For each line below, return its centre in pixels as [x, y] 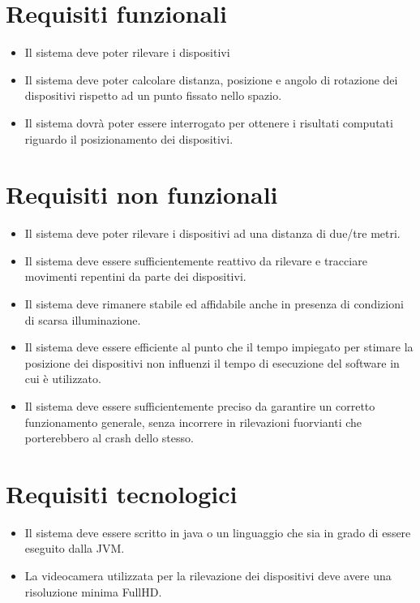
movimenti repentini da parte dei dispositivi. [135, 276]
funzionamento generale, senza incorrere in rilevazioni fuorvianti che [193, 422]
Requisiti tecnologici [122, 493]
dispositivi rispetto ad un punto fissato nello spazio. [153, 95]
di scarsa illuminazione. [83, 319]
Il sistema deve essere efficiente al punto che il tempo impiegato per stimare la [219, 347]
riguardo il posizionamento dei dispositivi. [129, 138]
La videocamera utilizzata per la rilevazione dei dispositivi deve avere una [208, 576]
